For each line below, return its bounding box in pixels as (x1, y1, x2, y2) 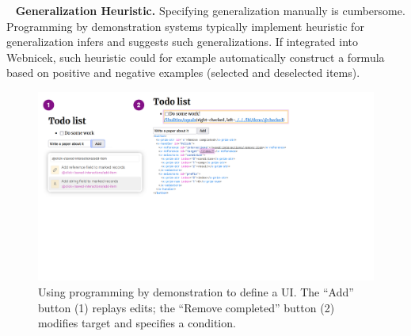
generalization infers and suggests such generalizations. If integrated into (6, 33, 358, 50)
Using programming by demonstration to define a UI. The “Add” (38, 284, 354, 300)
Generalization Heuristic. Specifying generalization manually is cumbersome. (15, 2, 405, 18)
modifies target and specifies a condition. (38, 315, 236, 331)
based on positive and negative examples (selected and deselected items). (6, 64, 360, 81)
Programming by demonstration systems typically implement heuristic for (6, 17, 364, 34)
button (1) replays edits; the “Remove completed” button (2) (38, 299, 335, 315)
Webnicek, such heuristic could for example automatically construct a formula (6, 48, 385, 65)
